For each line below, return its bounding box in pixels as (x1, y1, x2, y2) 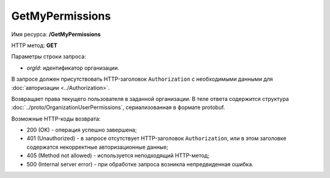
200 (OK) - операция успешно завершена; (26, 126, 137, 134)
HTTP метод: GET (11, 42, 57, 49)
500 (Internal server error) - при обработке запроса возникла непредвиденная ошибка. (26, 160, 254, 168)
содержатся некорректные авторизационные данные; (26, 143, 169, 150)
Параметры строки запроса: (11, 53, 86, 61)
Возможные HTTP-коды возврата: (11, 115, 101, 122)
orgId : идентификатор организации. (26, 64, 120, 72)
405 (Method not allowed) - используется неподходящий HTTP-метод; (26, 152, 210, 159)
